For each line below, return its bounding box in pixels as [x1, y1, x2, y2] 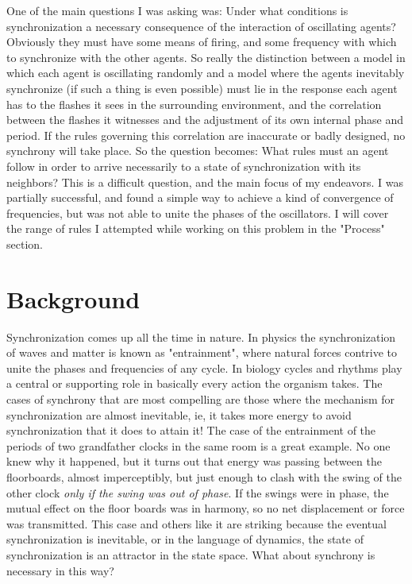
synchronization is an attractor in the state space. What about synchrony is [6, 546, 375, 563]
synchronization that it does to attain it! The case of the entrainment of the [6, 422, 376, 439]
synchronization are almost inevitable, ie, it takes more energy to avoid [6, 406, 352, 423]
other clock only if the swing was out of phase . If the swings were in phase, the [6, 484, 389, 501]
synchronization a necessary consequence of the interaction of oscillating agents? [6, 17, 396, 34]
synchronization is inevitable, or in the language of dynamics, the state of [6, 531, 364, 547]
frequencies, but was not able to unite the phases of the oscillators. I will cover [6, 204, 389, 221]
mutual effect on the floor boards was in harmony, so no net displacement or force [6, 500, 405, 516]
